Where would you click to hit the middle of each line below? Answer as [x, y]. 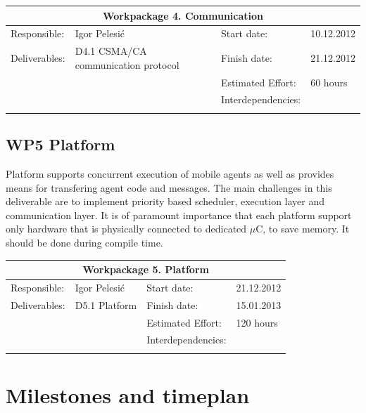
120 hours [257, 322]
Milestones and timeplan [128, 394]
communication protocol [127, 64]
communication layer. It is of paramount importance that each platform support [179, 215]
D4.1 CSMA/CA [111, 51]
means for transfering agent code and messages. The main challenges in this [169, 187]
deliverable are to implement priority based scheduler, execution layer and [165, 201]
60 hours [329, 82]
